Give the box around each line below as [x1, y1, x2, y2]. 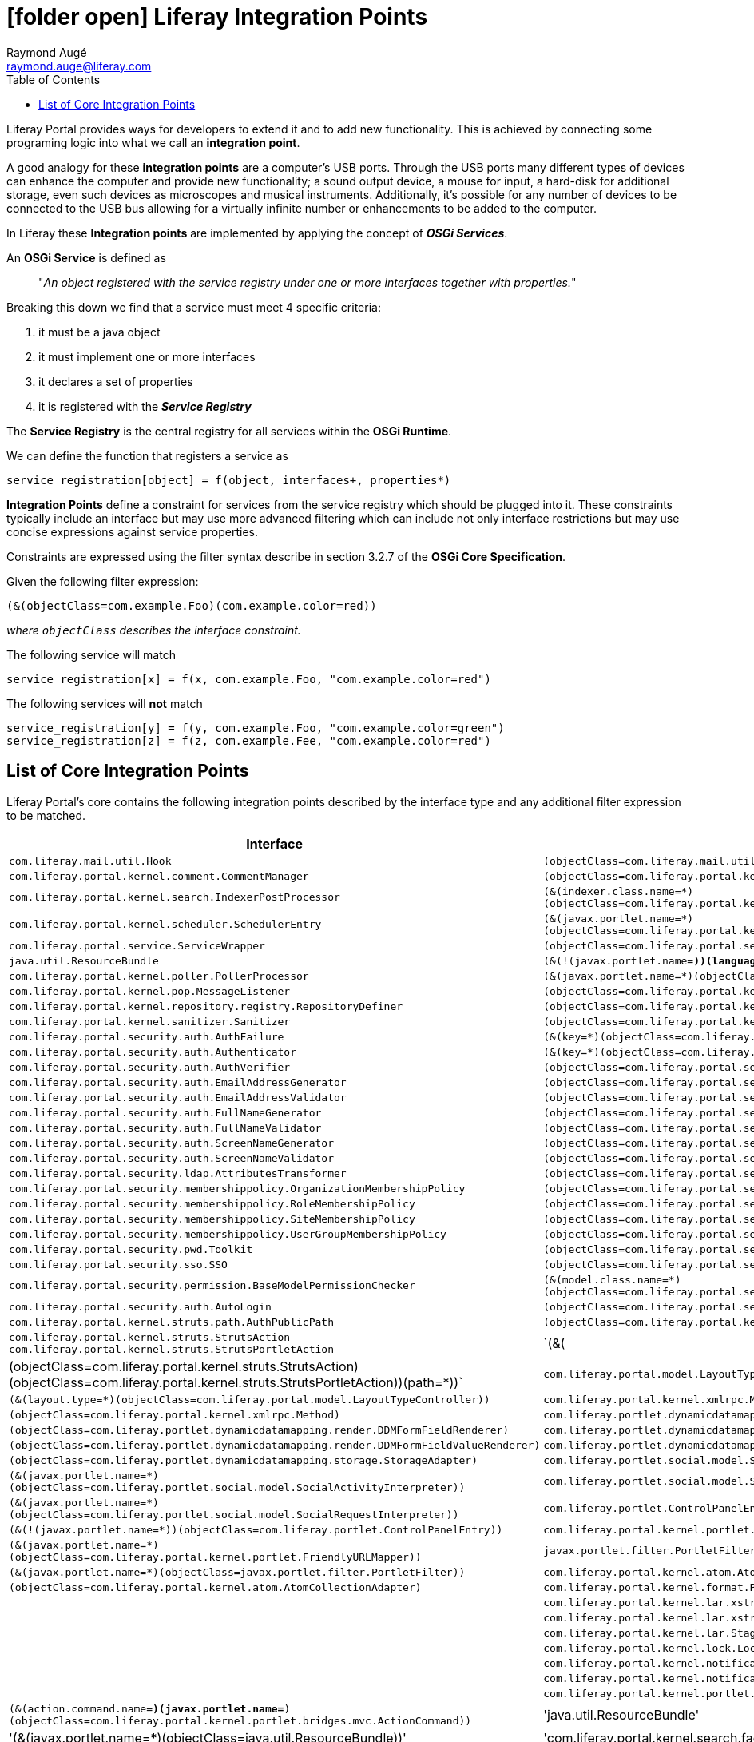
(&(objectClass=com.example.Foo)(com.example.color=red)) [6, 599, 377, 612]
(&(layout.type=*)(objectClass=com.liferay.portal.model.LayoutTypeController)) [9, 1393, 490, 1406]
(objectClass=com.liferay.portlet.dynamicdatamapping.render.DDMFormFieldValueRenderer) [9, 1438, 541, 1451]
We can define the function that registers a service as [6, 448, 288, 463]
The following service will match [6, 647, 176, 662]
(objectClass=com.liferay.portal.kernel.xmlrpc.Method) [9, 1408, 340, 1421]
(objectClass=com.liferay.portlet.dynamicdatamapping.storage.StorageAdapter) [9, 1454, 478, 1466]
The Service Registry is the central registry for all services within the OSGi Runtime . [6, 424, 452, 438]
